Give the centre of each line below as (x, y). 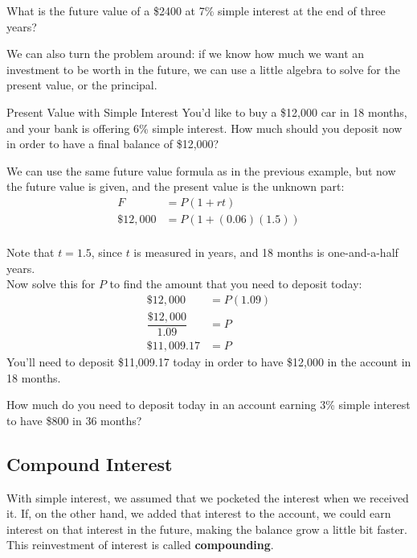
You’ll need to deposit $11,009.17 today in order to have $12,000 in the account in (209, 361)
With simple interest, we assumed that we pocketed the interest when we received (208, 497)
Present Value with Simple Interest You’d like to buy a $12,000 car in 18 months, (207, 112)
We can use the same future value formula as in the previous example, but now (201, 170)
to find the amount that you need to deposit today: (236, 284)
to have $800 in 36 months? (74, 420)
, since (106, 252)
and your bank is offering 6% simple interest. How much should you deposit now (204, 128)
